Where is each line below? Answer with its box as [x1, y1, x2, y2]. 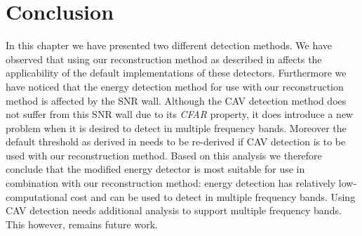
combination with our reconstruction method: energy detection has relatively [6, 176, 336, 190]
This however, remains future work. [6, 216, 158, 231]
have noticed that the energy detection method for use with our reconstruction [6, 79, 344, 93]
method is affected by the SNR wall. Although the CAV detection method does [6, 93, 347, 107]
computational [6, 189, 67, 204]
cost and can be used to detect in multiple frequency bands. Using [70, 189, 356, 204]
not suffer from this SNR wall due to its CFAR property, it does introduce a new [6, 107, 354, 122]
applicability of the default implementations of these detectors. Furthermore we [6, 65, 347, 80]
